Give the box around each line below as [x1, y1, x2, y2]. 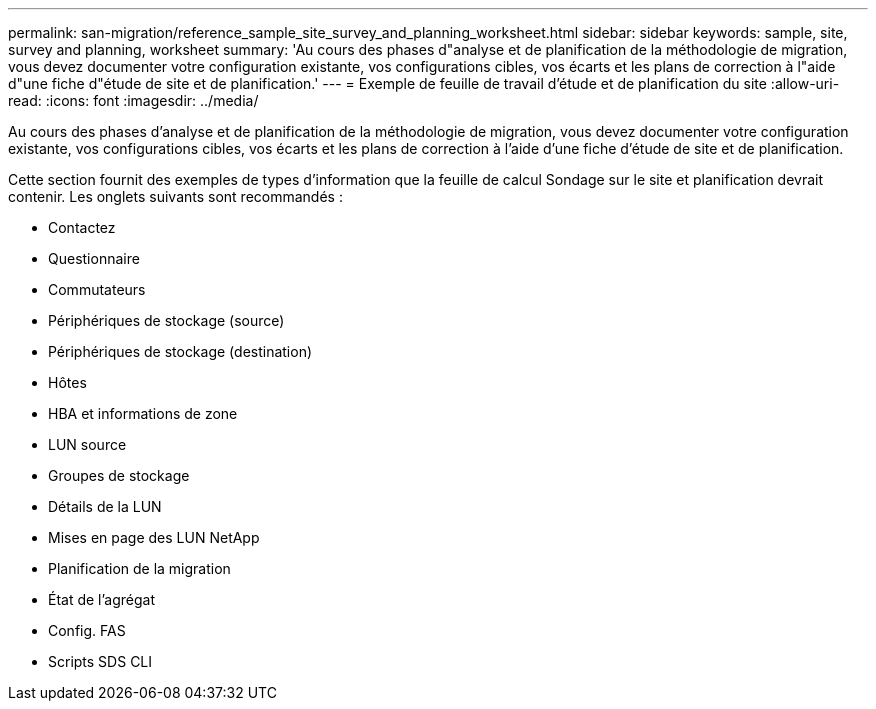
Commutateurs [48, 281, 146, 298]
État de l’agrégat [48, 591, 156, 608]
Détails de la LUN [48, 498, 162, 515]
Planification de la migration [48, 560, 231, 577]
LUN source [48, 436, 127, 453]
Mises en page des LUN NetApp [48, 529, 260, 546]
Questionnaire [48, 250, 140, 267]
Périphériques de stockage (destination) [48, 343, 313, 360]
